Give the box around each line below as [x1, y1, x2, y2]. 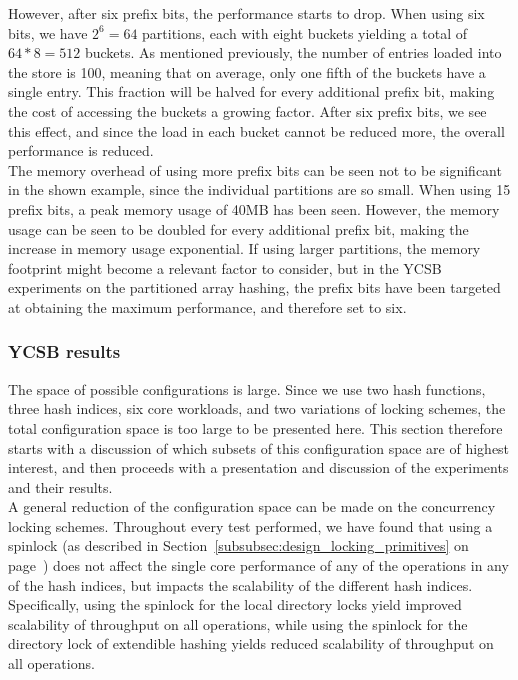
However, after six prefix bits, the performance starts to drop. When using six [8, 3, 485, 23]
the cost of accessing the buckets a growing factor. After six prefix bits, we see [8, 100, 487, 121]
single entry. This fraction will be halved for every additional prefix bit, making [8, 81, 495, 102]
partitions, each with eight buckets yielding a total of [142, 22, 467, 43]
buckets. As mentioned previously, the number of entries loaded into [84, 42, 502, 63]
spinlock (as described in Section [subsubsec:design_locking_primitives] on [8, 535, 469, 556]
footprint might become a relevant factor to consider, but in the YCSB [8, 257, 442, 278]
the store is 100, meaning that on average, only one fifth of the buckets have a [8, 61, 486, 82]
